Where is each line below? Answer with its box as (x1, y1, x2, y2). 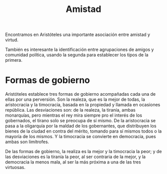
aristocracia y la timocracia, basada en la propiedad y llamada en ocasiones (5, 102, 161, 108)
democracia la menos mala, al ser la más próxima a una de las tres (5, 159, 141, 165)
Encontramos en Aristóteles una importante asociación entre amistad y (5, 31, 151, 38)
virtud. (5, 37, 19, 43)
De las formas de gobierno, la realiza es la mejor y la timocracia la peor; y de (5, 149, 162, 155)
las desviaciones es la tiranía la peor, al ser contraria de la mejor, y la (5, 154, 146, 160)
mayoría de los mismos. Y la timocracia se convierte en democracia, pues (5, 134, 156, 140)
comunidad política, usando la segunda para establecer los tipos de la (5, 52, 149, 58)
